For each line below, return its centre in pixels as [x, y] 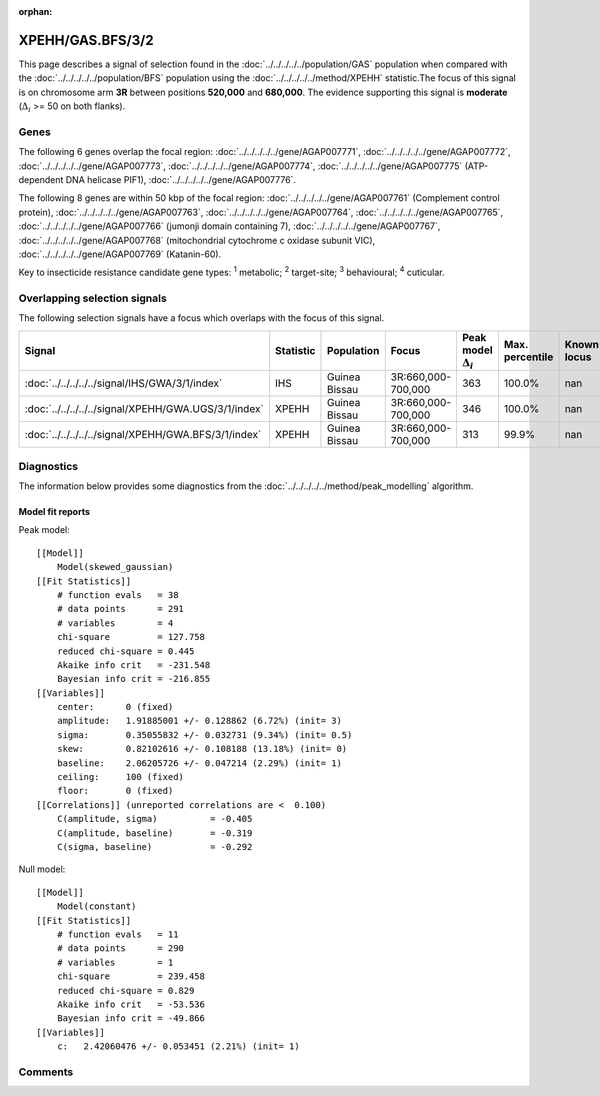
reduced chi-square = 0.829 [125, 990]
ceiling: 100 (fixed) [120, 777]
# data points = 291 [120, 609]
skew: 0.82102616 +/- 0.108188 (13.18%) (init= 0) [202, 749]
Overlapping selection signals [92, 298]
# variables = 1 [115, 962]
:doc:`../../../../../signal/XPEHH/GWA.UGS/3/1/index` [144, 409]
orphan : [35, 11]
